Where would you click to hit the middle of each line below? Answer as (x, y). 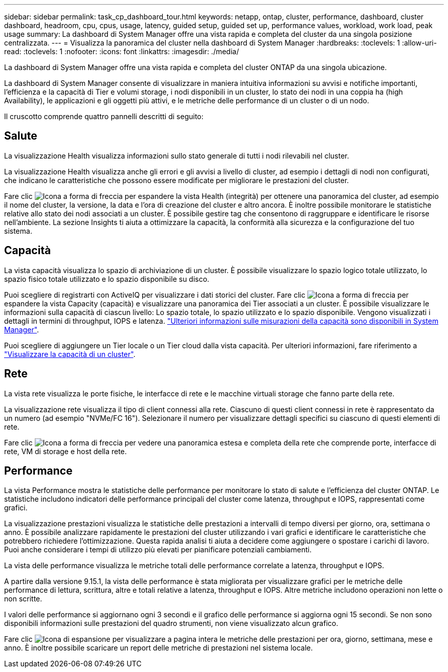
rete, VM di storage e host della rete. (65, 451)
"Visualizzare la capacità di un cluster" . (70, 354)
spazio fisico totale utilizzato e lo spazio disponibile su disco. (107, 279)
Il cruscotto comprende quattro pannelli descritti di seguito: (104, 116)
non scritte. (23, 599)
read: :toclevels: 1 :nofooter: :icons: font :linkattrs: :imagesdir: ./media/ (122, 51)
